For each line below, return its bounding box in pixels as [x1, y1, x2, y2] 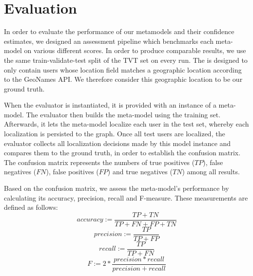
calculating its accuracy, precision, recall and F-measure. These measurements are [4, 192, 248, 202]
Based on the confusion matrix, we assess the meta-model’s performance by [4, 183, 229, 193]
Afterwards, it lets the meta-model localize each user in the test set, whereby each [4, 119, 249, 129]
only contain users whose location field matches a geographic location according [4, 64, 242, 74]
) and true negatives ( [107, 166, 173, 177]
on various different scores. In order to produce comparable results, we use [24, 45, 246, 55]
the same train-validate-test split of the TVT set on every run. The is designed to [4, 55, 248, 65]
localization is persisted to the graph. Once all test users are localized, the [4, 129, 225, 139]
